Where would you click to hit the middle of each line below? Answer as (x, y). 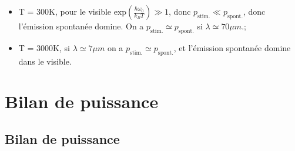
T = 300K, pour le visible (65, 11)
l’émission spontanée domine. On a (81, 26)
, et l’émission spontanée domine (232, 47)
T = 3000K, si (44, 47)
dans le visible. (45, 61)
